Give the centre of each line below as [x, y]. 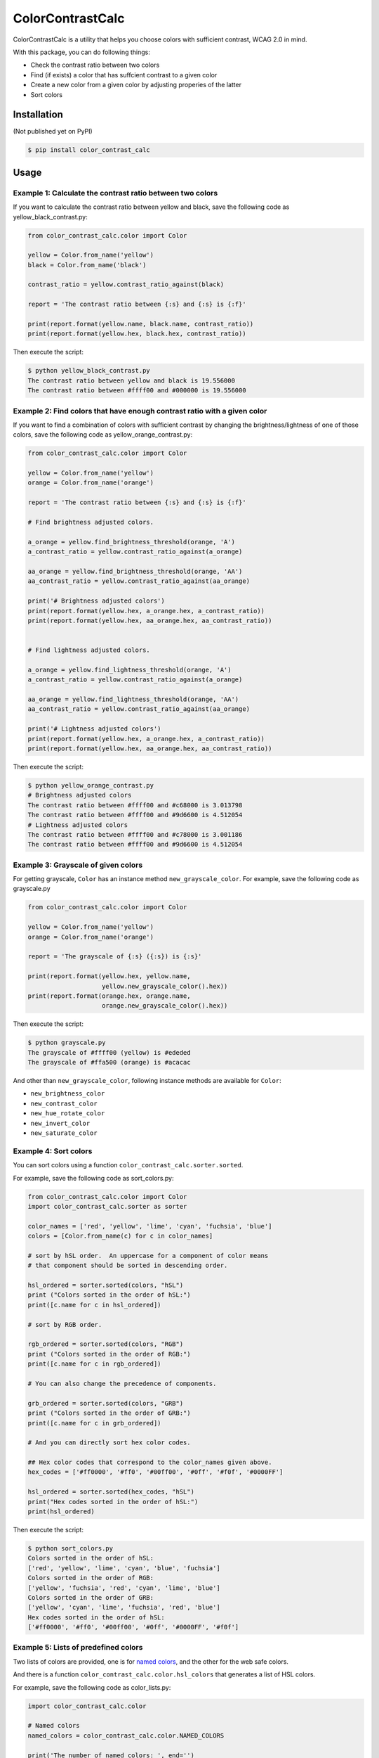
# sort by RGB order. [65, 1324]
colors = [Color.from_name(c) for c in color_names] [120, 1236]
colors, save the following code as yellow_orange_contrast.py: [103, 435]
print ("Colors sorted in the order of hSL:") [109, 1295]
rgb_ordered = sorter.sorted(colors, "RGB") [106, 1344]
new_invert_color [60, 1123]
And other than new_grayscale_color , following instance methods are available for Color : [147, 1081]
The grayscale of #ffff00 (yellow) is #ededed [109, 1052]
